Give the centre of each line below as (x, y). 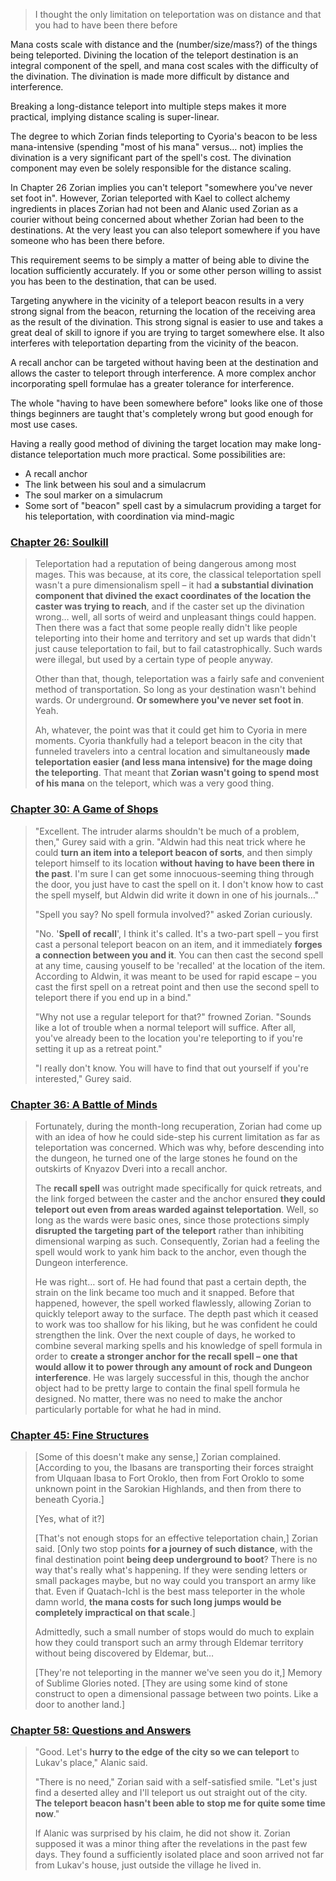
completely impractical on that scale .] (115, 1613)
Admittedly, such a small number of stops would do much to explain (174, 1632)
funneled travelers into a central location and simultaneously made (172, 751)
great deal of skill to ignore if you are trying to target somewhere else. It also (167, 332)
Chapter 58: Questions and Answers (101, 1731)
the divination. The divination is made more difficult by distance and (150, 76)
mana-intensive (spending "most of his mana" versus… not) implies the (157, 147)
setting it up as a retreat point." (98, 1048)
